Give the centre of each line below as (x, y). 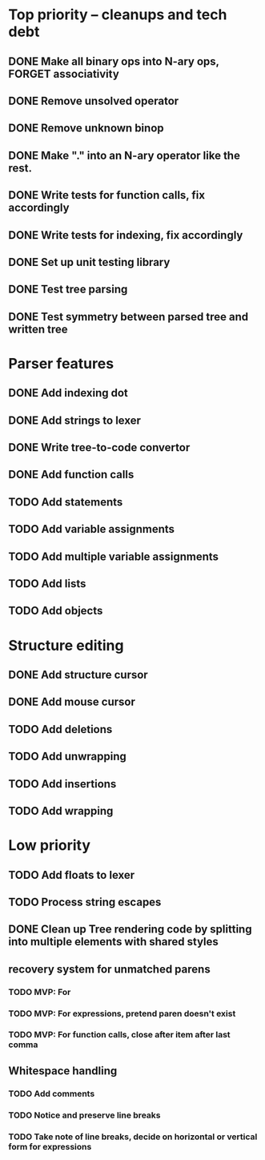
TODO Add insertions (62, 784)
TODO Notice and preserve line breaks (84, 1115)
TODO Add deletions (60, 729)
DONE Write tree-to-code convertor (99, 447)
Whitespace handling (63, 1071)
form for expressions (50, 1146)
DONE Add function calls (71, 475)
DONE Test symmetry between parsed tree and (128, 317)
